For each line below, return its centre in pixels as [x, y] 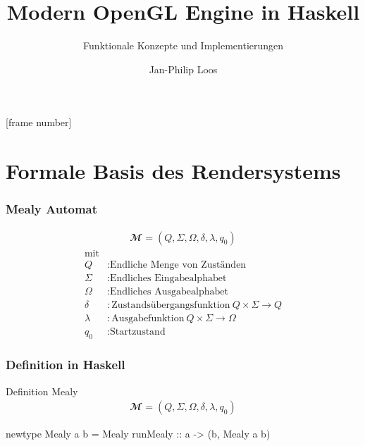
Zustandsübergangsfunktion [171, 305]
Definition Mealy [42, 391]
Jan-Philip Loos [183, 69]
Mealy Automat [52, 209]
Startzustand [137, 332]
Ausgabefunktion [148, 318]
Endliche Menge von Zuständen [178, 265]
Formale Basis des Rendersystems [173, 171]
